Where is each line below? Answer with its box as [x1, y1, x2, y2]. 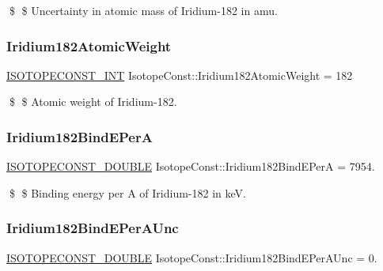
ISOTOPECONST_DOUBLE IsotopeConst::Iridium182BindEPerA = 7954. [6, 158, 375, 175]
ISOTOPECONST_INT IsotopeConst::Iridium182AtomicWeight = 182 [6, 66, 353, 83]
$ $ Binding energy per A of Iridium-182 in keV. [9, 184, 246, 201]
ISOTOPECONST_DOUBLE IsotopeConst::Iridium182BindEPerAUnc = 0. [6, 249, 377, 265]
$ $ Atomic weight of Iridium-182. [9, 93, 177, 110]
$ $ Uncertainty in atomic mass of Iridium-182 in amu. [9, 2, 278, 18]
